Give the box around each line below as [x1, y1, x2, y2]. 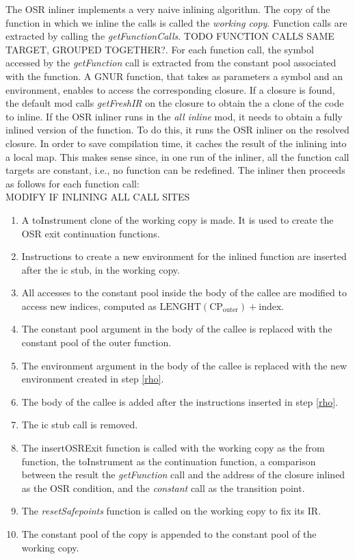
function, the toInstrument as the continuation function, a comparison [21, 454, 316, 468]
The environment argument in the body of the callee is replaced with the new [21, 358, 347, 372]
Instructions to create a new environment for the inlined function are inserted [21, 249, 347, 263]
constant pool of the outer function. [21, 335, 172, 350]
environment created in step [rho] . [21, 372, 164, 386]
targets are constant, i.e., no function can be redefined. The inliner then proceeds [5, 163, 345, 177]
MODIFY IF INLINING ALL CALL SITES [5, 190, 190, 204]
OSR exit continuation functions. [21, 226, 160, 240]
